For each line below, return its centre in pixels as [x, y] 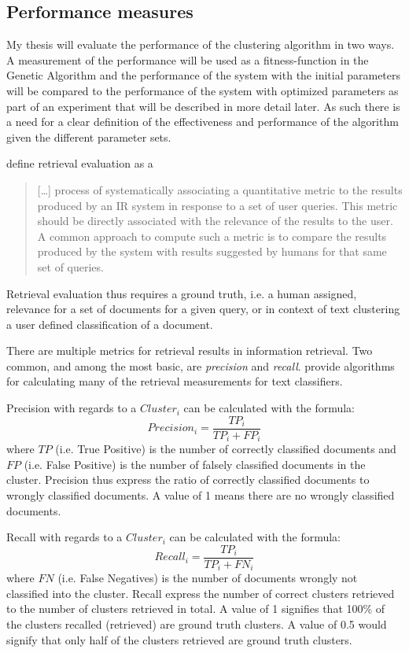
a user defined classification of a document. [110, 324]
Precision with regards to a [72, 408]
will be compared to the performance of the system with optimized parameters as [203, 90]
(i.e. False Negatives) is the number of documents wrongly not [208, 578]
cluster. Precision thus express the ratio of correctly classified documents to [188, 480]
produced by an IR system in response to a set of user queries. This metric [217, 205]
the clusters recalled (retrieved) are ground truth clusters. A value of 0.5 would [197, 624]
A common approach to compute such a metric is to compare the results [212, 236]
